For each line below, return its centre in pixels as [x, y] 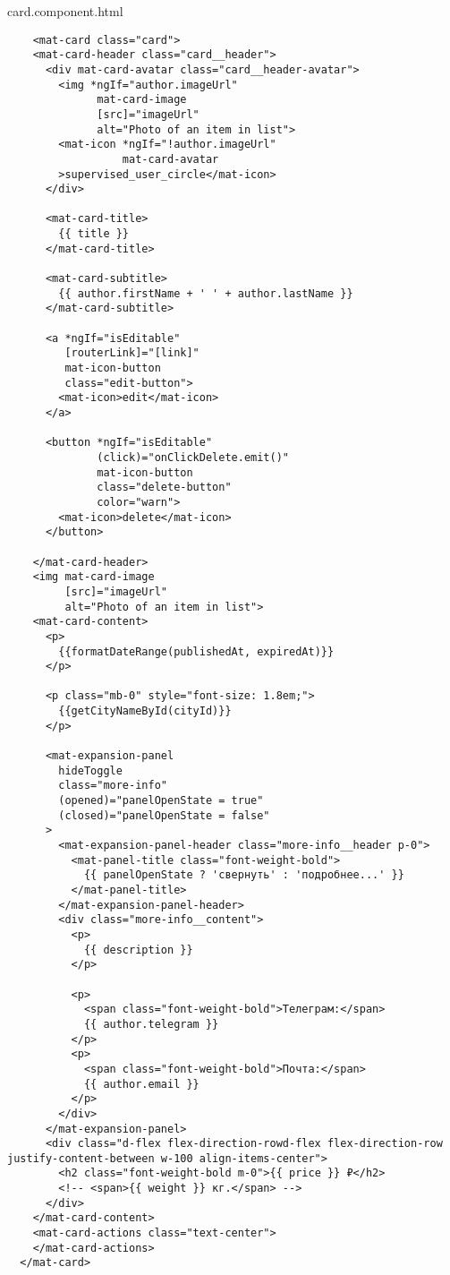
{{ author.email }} [141, 1084]
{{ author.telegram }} [151, 1024]
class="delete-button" [164, 488]
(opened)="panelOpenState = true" [161, 801]
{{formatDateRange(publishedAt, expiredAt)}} [196, 651]
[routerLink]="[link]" [132, 353]
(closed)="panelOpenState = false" [164, 815]
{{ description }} [138, 950]
